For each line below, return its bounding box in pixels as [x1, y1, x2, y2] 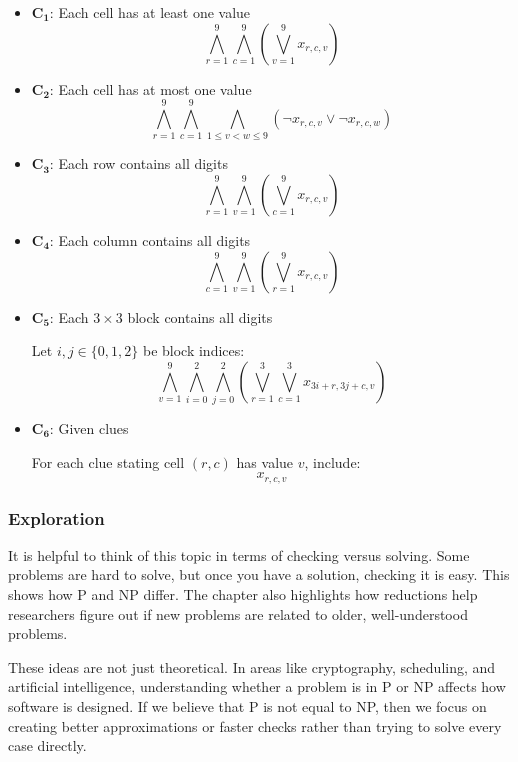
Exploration [8, 505, 105, 530]
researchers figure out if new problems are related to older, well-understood [8, 603, 468, 624]
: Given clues [49, 418, 129, 439]
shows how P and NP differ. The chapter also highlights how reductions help [8, 584, 478, 605]
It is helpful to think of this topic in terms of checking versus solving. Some [8, 544, 470, 565]
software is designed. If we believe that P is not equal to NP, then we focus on [8, 696, 487, 717]
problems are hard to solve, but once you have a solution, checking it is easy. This [8, 564, 510, 585]
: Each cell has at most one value [49, 78, 252, 99]
